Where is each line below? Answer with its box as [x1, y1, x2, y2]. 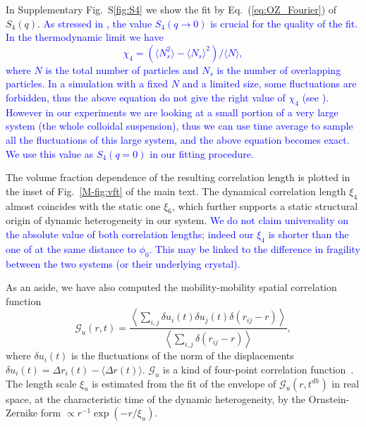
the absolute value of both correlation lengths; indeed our [6, 226, 254, 241]
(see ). [302, 89, 329, 104]
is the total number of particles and [45, 62, 199, 77]
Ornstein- [308, 391, 350, 406]
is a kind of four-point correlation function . [163, 361, 354, 376]
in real [331, 376, 360, 390]
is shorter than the [268, 226, 349, 241]
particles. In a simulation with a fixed [6, 76, 169, 91]
